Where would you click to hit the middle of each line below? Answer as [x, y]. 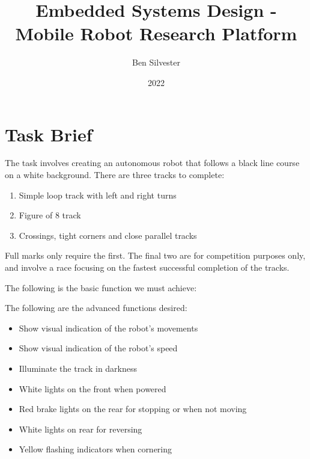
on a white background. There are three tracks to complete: [115, 175]
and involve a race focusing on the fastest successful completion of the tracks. [147, 267]
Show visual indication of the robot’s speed [98, 348]
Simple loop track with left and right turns [98, 195]
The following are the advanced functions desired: [96, 308]
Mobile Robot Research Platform [156, 33]
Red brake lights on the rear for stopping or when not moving [133, 409]
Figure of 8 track [50, 215]
